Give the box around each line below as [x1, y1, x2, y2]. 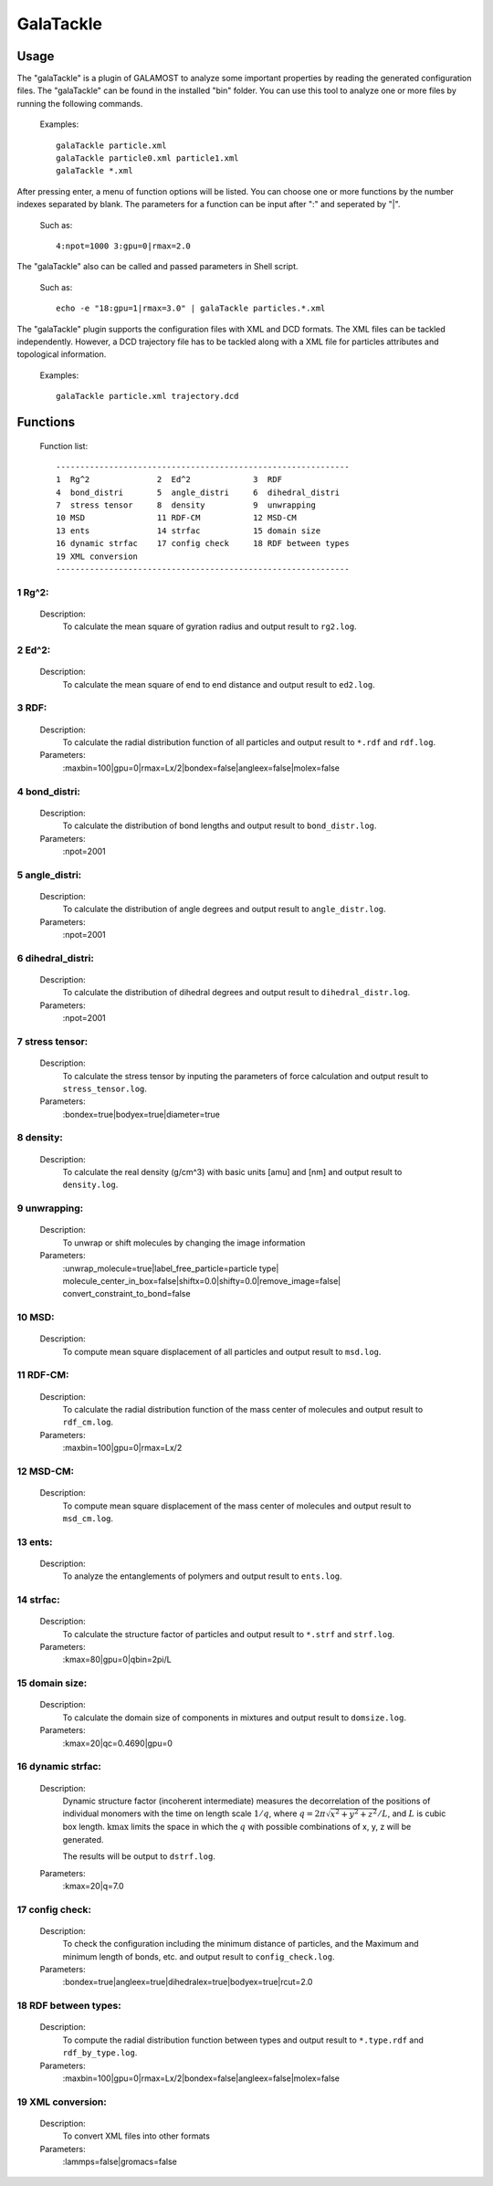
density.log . [62, 1179, 119, 1191]
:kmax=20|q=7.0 [62, 1880, 124, 1891]
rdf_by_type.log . [62, 2047, 138, 2058]
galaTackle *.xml [56, 165, 133, 176]
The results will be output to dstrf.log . [62, 1851, 216, 1862]
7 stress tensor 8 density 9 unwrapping [56, 500, 317, 510]
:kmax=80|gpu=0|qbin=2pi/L [62, 1654, 173, 1666]
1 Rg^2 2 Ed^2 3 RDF [56, 475, 283, 485]
